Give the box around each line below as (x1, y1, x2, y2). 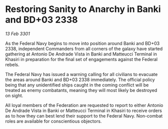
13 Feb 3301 (5, 30, 30, 36)
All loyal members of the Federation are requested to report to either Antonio (5, 102, 163, 108)
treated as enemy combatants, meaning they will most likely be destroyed (5, 87, 157, 93)
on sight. (5, 92, 24, 98)
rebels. (5, 61, 20, 67)
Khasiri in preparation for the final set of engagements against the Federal (5, 56, 158, 62)
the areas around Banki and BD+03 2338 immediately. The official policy (5, 76, 155, 82)
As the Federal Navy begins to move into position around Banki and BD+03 (5, 40, 160, 46)
